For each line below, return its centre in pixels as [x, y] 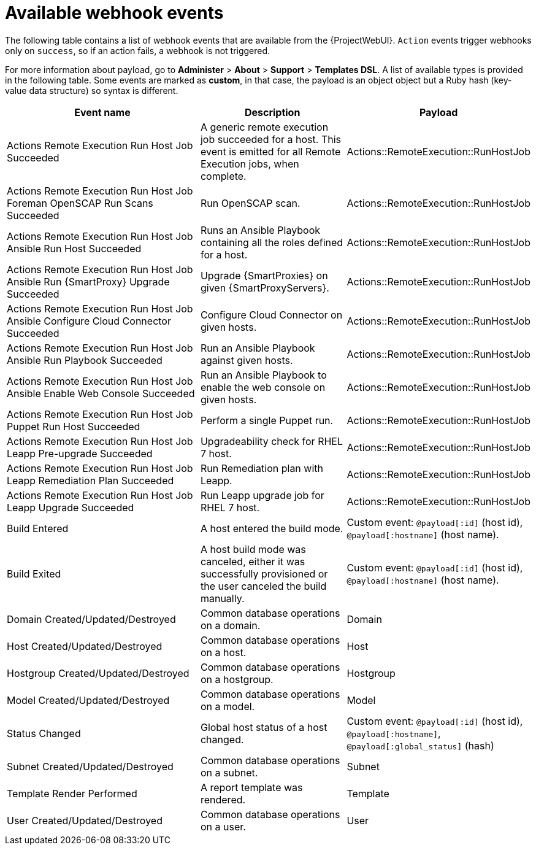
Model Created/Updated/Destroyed [88, 700]
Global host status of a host [264, 727]
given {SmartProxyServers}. [265, 288]
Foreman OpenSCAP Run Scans [80, 203]
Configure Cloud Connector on [271, 315]
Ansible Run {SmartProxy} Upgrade [88, 281]
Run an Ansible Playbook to [263, 375]
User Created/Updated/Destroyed [85, 820]
